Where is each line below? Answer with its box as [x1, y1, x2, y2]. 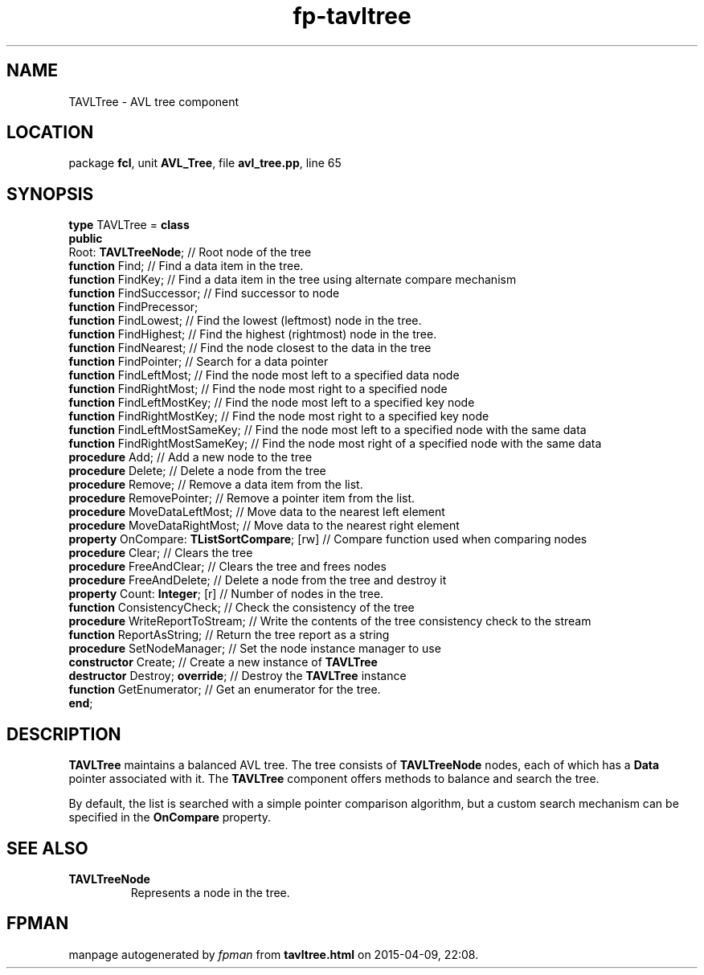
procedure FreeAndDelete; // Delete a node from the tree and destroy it [68, 573, 447, 588]
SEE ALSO [6, 838, 88, 858]
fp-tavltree [293, 2, 411, 30]
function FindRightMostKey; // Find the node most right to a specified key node [68, 409, 489, 424]
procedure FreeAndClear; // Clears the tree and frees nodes [68, 559, 387, 574]
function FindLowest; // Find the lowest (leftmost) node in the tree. [68, 313, 422, 328]
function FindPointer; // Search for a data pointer [68, 354, 329, 369]
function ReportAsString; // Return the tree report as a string [68, 628, 390, 642]
